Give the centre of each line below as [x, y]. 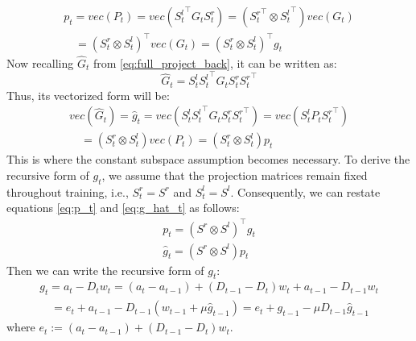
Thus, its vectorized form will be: [88, 95]
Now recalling [40, 62]
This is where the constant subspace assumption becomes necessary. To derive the [208, 159]
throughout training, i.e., [68, 191]
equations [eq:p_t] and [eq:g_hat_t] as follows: [123, 208]
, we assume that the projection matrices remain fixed [235, 175]
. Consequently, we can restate [305, 191]
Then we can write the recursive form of [105, 270]
